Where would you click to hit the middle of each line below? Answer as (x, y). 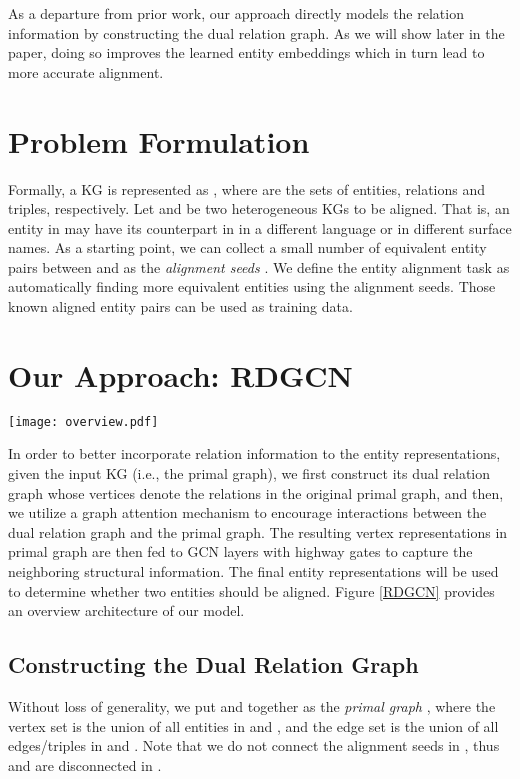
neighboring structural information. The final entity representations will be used (253, 571)
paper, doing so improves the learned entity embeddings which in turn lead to (246, 52)
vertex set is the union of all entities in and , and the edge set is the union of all (253, 725)
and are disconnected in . (85, 764)
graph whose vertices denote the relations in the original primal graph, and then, (256, 492)
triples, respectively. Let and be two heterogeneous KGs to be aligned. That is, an (259, 208)
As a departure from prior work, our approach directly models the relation (236, 13)
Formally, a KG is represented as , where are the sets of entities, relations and (247, 188)
